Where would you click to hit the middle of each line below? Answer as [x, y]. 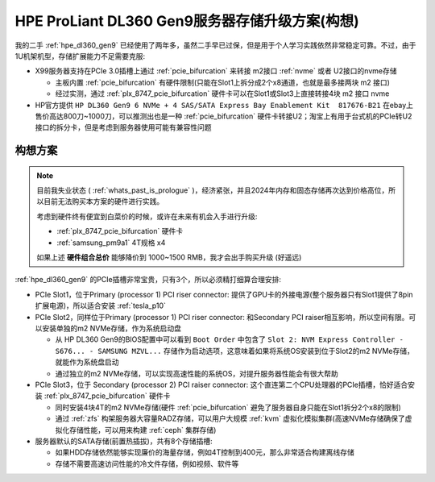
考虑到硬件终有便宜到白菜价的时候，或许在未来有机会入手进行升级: [147, 216]
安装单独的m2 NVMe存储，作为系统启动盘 [111, 328]
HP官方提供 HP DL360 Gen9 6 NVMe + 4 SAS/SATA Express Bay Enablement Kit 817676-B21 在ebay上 [224, 105]
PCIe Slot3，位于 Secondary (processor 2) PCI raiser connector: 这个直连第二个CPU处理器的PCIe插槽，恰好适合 [222, 384]
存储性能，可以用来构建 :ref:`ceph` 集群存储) [143, 430]
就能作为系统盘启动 [87, 362]
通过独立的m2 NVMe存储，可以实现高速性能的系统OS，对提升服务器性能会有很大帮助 [197, 373]
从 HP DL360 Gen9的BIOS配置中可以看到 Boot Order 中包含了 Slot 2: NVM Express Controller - [230, 339]
